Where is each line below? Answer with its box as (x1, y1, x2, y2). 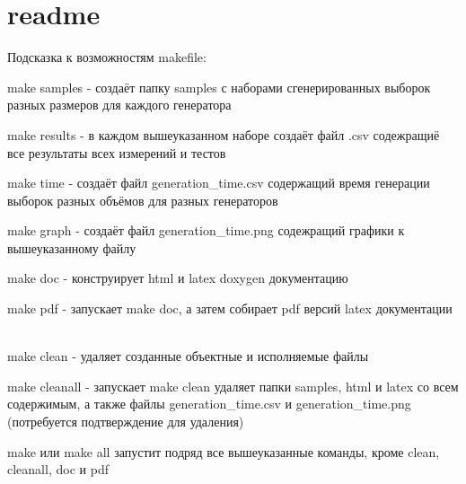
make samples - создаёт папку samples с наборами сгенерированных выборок (7, 77, 431, 96)
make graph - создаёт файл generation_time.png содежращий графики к (7, 221, 405, 240)
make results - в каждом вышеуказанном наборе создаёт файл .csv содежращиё (7, 125, 440, 144)
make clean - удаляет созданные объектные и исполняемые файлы (7, 347, 369, 365)
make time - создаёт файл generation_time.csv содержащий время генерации (7, 173, 430, 192)
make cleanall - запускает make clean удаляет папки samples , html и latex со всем (7, 376, 459, 395)
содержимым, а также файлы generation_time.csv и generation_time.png (7, 394, 411, 413)
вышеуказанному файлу (7, 238, 136, 257)
